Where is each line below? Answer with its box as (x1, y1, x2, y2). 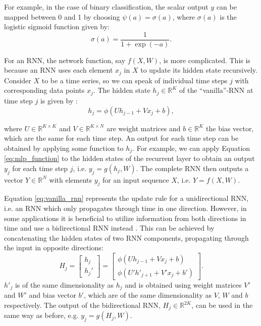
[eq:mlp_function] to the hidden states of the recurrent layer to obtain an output (4, 153, 255, 164)
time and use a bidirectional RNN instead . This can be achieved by (4, 223, 215, 233)
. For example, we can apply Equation (132, 142, 250, 153)
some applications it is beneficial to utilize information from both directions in (4, 212, 246, 223)
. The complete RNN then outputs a (136, 162, 249, 173)
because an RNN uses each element (4, 65, 113, 75)
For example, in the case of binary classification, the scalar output (4, 2, 208, 12)
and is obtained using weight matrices (125, 279, 242, 290)
